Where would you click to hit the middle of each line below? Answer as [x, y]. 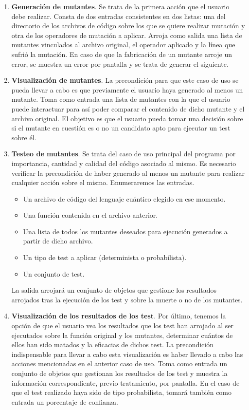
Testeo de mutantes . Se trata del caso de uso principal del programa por [124, 154]
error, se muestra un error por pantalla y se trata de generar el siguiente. [120, 64]
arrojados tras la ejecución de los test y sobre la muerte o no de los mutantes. [127, 299]
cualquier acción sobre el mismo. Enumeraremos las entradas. [103, 182]
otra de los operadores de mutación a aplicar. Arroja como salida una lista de [127, 35]
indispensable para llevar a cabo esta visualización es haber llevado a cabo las [127, 354]
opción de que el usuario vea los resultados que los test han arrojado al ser [122, 326]
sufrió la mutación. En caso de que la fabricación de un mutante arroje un [122, 54]
